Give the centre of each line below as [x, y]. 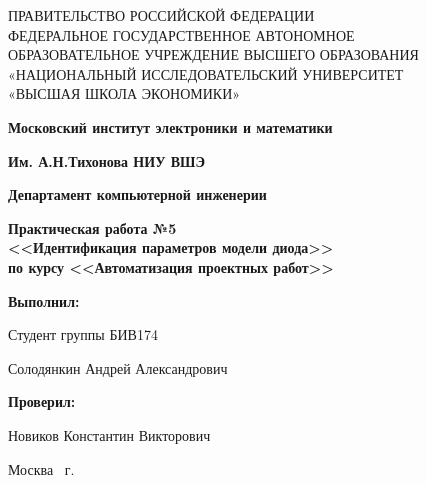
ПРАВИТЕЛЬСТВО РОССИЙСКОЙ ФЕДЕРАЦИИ [161, 15]
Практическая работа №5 [92, 227]
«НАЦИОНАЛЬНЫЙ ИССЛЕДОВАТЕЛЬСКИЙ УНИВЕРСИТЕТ [206, 73]
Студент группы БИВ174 [83, 334]
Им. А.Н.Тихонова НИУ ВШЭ [106, 160]
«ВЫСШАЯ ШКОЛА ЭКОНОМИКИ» [124, 93]
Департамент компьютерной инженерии [137, 194]
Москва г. [41, 468]
